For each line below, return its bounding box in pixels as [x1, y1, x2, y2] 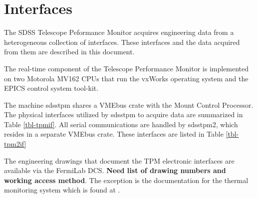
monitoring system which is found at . [4, 185, 120, 195]
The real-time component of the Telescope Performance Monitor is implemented [4, 63, 249, 73]
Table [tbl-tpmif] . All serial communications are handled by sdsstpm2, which [4, 119, 238, 129]
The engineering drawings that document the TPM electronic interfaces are [4, 155, 235, 166]
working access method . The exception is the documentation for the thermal [4, 175, 249, 185]
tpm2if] [4, 139, 26, 149]
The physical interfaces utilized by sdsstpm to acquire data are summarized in [4, 109, 243, 120]
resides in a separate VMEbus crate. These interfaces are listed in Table [4, 129, 224, 139]
